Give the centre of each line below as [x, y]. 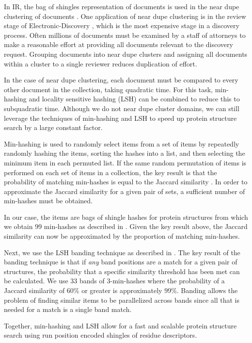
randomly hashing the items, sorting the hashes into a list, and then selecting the [125, 153]
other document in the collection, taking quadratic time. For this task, [108, 89]
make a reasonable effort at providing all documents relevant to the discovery [118, 44]
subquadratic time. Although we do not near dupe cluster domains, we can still [122, 108]
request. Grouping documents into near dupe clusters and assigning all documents [126, 54]
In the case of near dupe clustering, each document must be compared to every [121, 80]
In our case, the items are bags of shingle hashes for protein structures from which [126, 217]
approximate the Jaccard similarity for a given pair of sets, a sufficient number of [125, 191]
